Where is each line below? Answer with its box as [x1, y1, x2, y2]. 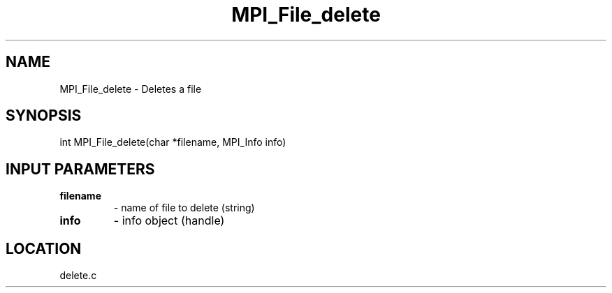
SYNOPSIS [6, 107, 82, 125]
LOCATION [6, 239, 82, 257]
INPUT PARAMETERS [6, 160, 155, 178]
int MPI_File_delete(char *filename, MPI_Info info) [59, 136, 286, 149]
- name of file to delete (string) [113, 202, 255, 214]
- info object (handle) [113, 213, 225, 228]
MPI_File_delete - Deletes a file [59, 82, 202, 95]
